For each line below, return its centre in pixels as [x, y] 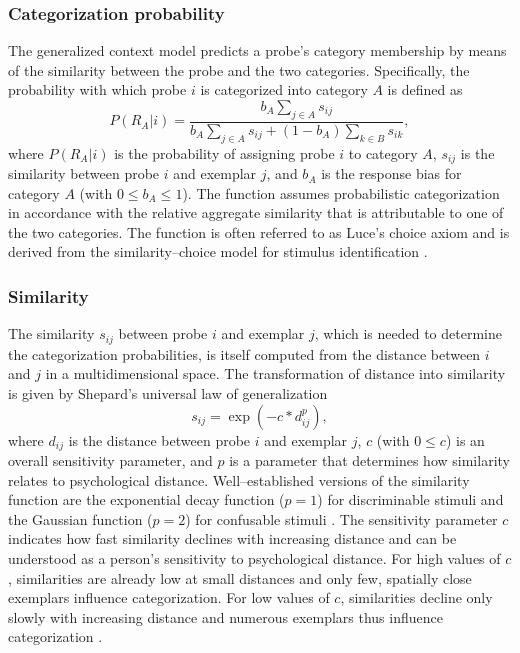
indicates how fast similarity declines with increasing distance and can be [232, 538]
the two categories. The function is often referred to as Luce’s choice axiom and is [259, 231]
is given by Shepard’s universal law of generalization [168, 392]
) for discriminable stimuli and [410, 499]
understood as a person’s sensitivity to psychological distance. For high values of [254, 557]
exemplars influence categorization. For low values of [169, 597]
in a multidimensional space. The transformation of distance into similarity [275, 373]
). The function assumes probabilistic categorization [341, 192]
